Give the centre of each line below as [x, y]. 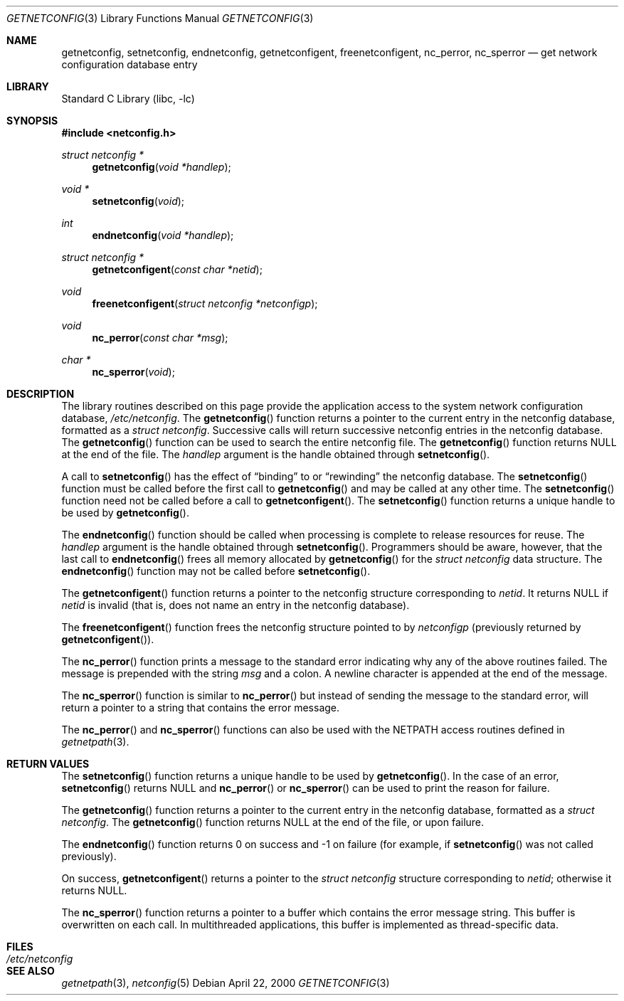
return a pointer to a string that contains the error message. [201, 708]
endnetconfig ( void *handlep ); [163, 235]
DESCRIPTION [41, 394]
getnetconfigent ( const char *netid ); [177, 269]
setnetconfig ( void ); [138, 201]
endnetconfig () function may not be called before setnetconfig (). [216, 571]
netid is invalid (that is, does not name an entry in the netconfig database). [236, 605]
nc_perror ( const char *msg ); [160, 338]
